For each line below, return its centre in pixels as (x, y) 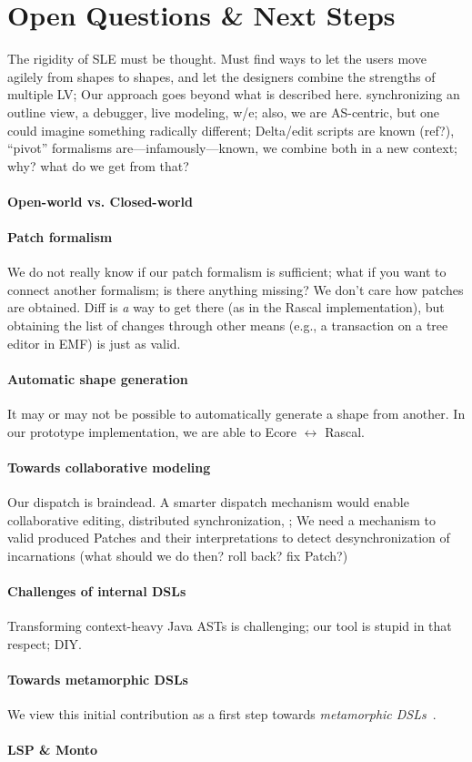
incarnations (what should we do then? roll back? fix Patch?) (178, 555)
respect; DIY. (45, 643)
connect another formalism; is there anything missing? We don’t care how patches (236, 289)
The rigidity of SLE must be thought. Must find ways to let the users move (217, 59)
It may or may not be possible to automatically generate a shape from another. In (236, 414)
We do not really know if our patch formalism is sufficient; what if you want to (227, 272)
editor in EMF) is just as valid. (94, 343)
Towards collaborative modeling (109, 467)
